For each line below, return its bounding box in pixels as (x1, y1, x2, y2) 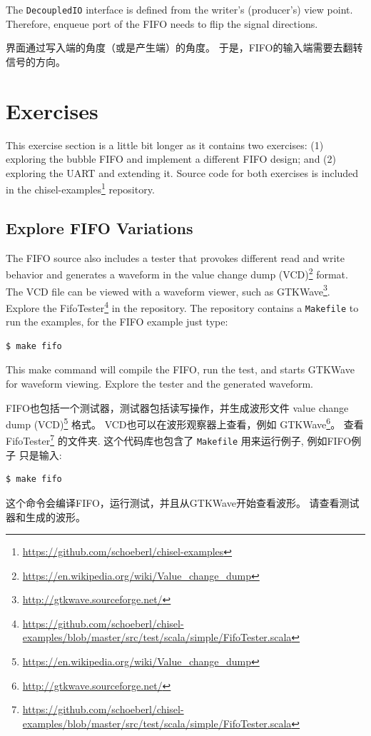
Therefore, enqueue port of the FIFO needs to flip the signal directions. (6, 16, 318, 31)
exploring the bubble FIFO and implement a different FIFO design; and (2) (6, 151, 336, 166)
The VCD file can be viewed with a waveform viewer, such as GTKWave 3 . (6, 281, 330, 298)
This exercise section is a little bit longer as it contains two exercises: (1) (6, 137, 324, 152)
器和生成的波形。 (6, 509, 86, 524)
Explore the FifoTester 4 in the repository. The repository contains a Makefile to (6, 298, 359, 315)
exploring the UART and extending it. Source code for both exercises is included (6, 165, 359, 180)
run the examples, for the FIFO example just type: (6, 314, 228, 329)
